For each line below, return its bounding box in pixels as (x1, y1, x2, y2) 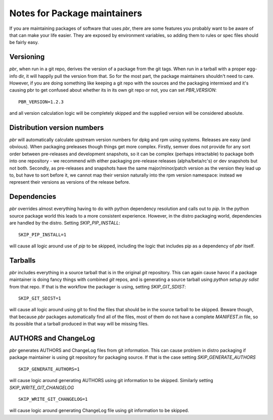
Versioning (9, 53, 45, 61)
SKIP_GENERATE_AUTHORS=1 (18, 366, 80, 372)
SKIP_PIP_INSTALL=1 (18, 232, 67, 237)
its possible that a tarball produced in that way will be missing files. (9, 321, 149, 327)
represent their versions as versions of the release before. (9, 179, 130, 185)
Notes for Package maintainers (9, 8, 143, 19)
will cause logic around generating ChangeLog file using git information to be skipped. (9, 407, 189, 413)
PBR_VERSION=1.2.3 (18, 99, 64, 105)
